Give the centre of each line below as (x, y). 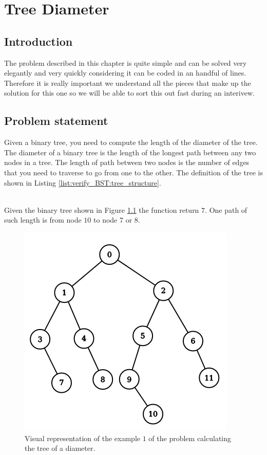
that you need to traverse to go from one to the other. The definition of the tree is (133, 172)
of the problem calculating (190, 438)
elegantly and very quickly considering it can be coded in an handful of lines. (125, 73)
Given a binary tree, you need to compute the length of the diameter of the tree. (131, 142)
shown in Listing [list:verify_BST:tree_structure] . (83, 182)
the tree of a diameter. (60, 448)
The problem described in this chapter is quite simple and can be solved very (126, 62)
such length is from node (43, 220)
